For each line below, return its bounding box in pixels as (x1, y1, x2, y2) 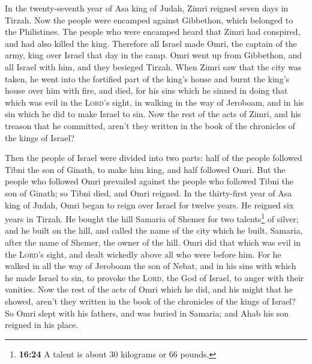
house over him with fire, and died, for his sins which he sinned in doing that (5, 84, 288, 97)
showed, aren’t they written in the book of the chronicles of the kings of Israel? (5, 294, 296, 307)
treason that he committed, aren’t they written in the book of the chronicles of (5, 119, 295, 132)
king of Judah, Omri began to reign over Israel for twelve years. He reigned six (5, 198, 294, 211)
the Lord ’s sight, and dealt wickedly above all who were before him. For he (5, 247, 281, 260)
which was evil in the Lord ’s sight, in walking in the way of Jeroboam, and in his (5, 96, 304, 108)
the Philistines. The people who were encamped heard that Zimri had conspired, (5, 25, 301, 38)
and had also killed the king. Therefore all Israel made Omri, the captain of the (5, 37, 297, 49)
